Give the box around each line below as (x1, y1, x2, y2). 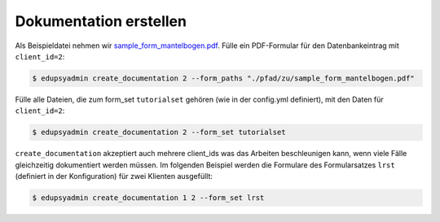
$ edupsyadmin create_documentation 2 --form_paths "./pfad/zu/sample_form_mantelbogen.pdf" (32, 73, 415, 83)
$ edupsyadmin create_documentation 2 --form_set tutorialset (32, 128, 286, 137)
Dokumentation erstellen (15, 12, 187, 30)
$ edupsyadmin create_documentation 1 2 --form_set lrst (32, 194, 265, 202)
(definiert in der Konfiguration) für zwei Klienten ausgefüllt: (15, 172, 213, 181)
